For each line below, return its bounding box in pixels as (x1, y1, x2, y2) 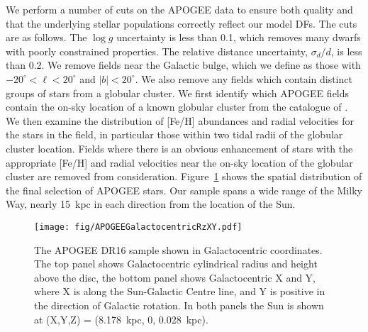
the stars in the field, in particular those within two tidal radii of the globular (6, 127, 343, 142)
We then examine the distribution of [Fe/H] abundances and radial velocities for (6, 113, 354, 128)
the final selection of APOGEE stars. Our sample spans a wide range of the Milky (6, 182, 362, 197)
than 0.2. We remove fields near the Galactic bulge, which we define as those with (6, 57, 361, 72)
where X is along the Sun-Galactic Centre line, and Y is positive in (34, 284, 325, 299)
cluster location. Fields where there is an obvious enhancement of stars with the (6, 140, 353, 155)
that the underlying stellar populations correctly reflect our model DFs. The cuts (6, 16, 357, 31)
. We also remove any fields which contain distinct (135, 71, 352, 86)
